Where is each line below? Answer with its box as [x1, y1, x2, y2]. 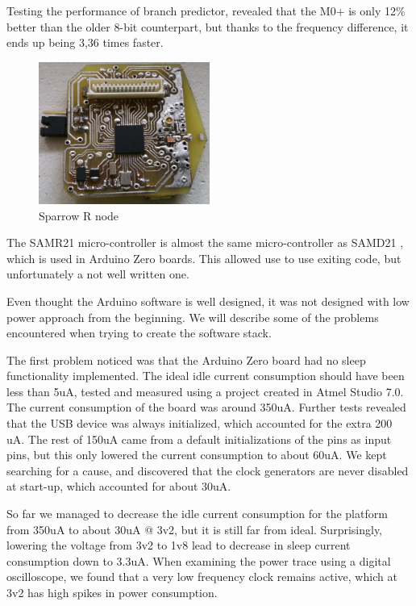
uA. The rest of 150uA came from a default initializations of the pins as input [6, 430, 392, 447]
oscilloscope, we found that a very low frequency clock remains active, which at [6, 568, 397, 585]
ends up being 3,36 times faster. [6, 34, 164, 51]
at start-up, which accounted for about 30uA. [6, 478, 231, 495]
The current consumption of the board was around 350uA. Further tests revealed [6, 399, 406, 416]
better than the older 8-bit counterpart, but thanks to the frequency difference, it [6, 18, 409, 35]
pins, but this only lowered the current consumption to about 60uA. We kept [6, 446, 387, 463]
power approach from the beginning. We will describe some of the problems [6, 308, 379, 325]
